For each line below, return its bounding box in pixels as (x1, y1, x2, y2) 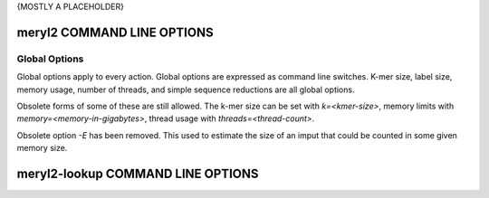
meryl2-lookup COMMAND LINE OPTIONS (16, 165, 259, 181)
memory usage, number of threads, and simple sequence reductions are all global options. (16, 84, 355, 95)
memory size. (16, 143, 68, 154)
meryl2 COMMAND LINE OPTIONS (16, 24, 214, 40)
